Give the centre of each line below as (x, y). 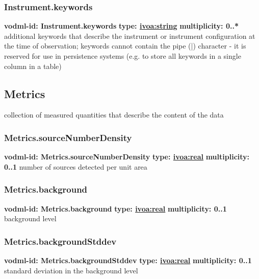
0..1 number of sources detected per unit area (76, 166)
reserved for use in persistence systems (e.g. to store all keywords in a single (123, 56)
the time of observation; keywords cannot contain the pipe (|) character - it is (125, 46)
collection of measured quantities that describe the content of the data (114, 115)
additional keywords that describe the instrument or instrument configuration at (130, 36)
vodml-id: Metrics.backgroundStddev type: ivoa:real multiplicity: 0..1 (128, 260)
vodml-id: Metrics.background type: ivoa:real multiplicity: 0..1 (115, 208)
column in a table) (33, 66)
